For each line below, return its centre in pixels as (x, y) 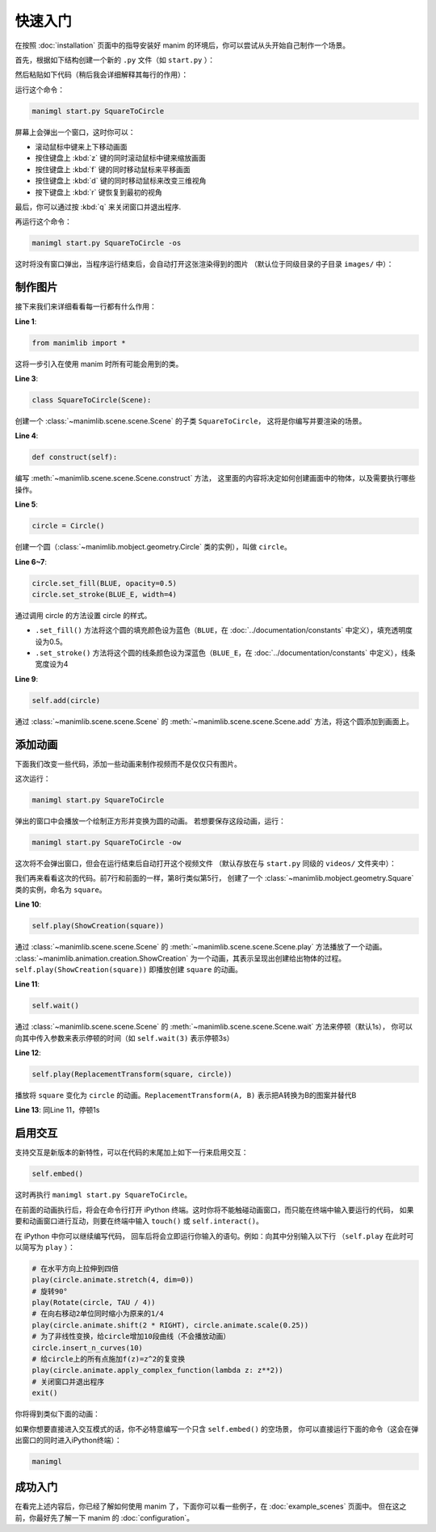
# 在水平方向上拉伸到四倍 (75, 1268)
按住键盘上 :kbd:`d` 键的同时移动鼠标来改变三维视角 (121, 181)
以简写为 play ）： (45, 1247)
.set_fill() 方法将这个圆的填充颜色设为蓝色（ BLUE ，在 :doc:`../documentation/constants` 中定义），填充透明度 (224, 630)
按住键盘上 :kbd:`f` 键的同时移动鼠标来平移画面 (113, 169)
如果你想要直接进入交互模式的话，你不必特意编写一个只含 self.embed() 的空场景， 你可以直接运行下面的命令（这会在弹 (217, 1429)
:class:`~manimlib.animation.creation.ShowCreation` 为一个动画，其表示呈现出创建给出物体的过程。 (180, 958)
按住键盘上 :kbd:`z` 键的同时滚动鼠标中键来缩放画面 (120, 158)
